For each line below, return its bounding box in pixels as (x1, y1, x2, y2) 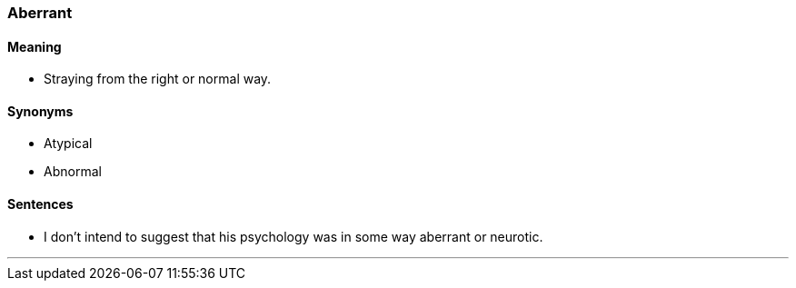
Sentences (7, 196, 74, 213)
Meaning (7, 38, 62, 55)
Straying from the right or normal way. (44, 71, 272, 87)
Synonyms (7, 103, 74, 119)
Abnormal (44, 164, 102, 180)
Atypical (44, 135, 93, 152)
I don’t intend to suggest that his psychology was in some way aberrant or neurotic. (44, 228, 543, 244)
